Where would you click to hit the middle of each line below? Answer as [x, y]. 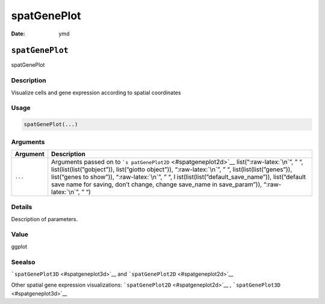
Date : [18, 34]
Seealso [23, 262]
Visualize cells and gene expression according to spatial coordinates [96, 93]
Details [22, 207]
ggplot [19, 246]
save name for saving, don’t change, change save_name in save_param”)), [157, 184]
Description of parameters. [45, 219]
